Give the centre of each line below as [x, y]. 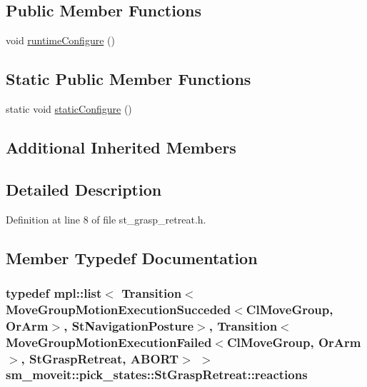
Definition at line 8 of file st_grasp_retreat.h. [106, 219]
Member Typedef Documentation [132, 257]
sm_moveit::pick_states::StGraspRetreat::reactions [157, 375]
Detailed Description [84, 189]
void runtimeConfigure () [60, 40]
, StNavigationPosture [129, 325]
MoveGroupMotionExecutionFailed [109, 342]
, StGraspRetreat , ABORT [100, 358]
